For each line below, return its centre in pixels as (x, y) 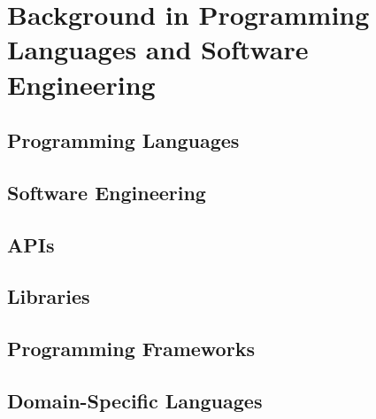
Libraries (49, 296)
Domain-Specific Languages (135, 401)
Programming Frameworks (131, 349)
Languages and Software (158, 49)
